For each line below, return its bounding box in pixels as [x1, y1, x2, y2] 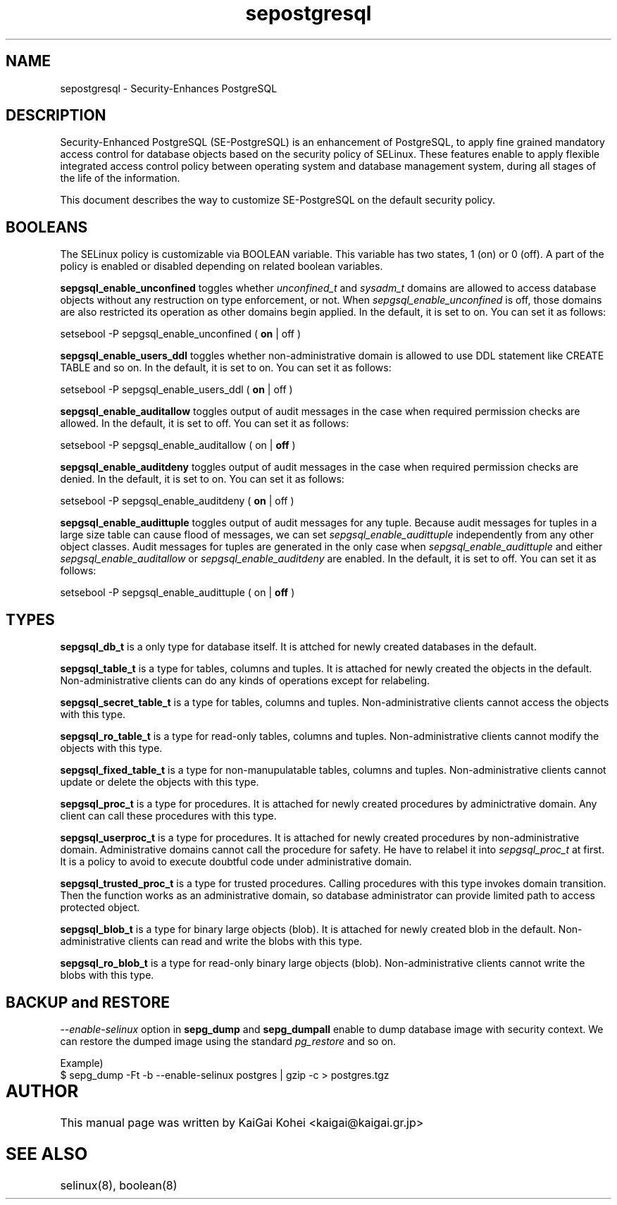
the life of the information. [60, 172, 180, 185]
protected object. [60, 901, 140, 914]
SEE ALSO [6, 1143, 88, 1164]
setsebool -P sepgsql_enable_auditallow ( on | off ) [60, 439, 296, 452]
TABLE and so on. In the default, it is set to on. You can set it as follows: [60, 361, 392, 374]
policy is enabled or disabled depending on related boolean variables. [60, 260, 383, 273]
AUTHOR [6, 1080, 79, 1101]
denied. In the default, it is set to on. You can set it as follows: [60, 473, 344, 486]
